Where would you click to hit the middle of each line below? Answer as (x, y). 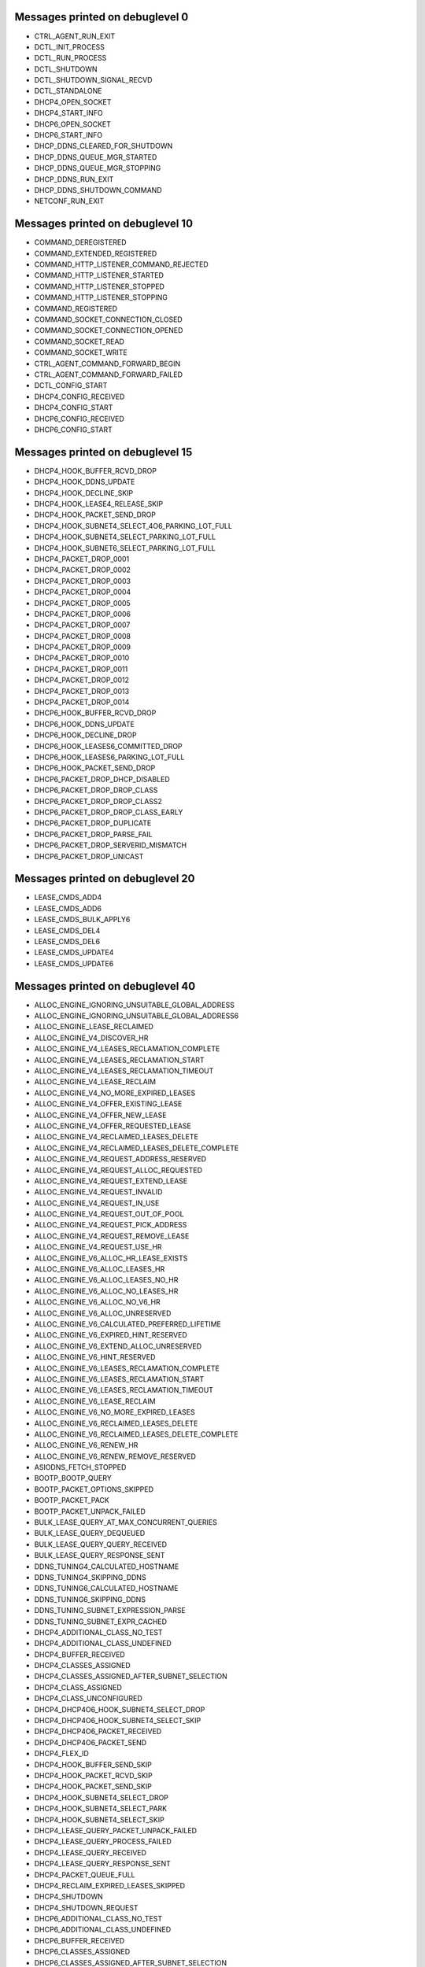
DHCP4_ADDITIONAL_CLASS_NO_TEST (98, 1632)
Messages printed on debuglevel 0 (102, 17)
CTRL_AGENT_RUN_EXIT (75, 36)
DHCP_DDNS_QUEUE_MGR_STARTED (96, 157)
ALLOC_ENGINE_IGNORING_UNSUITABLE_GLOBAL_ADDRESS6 (137, 1016)
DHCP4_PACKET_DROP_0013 (82, 691)
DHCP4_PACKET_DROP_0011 (81, 669)
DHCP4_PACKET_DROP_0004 (83, 592)
